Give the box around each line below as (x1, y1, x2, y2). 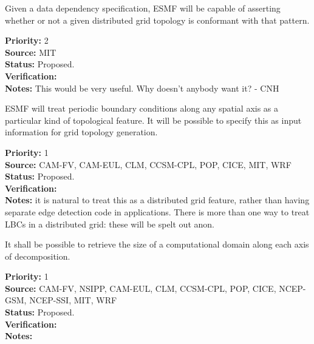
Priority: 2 (5, 34, 49, 47)
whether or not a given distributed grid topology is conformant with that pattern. (5, 13, 310, 26)
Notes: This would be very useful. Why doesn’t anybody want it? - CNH (5, 81, 279, 94)
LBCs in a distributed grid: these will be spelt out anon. (5, 217, 214, 230)
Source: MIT (5, 46, 56, 58)
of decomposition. (5, 249, 70, 262)
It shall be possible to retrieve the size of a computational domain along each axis (5, 238, 309, 251)
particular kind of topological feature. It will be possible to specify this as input (5, 113, 302, 126)
